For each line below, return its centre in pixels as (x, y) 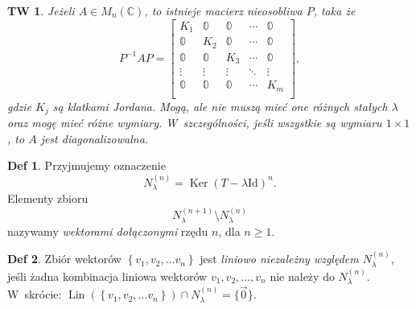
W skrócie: (35, 294)
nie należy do (302, 276)
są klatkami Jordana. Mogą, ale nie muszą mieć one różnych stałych (220, 106)
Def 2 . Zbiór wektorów (64, 259)
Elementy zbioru (48, 198)
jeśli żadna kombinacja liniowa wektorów (107, 276)
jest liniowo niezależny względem (279, 259)
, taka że (334, 10)
